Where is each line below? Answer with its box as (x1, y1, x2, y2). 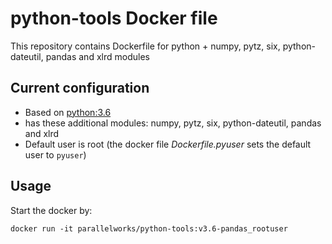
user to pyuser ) (24, 148, 87, 161)
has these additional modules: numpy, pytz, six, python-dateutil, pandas (24, 117, 322, 129)
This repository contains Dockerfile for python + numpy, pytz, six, (10, 40, 281, 52)
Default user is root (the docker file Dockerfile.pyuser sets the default (24, 138, 312, 150)
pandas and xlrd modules (45, 50, 150, 62)
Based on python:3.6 (24, 106, 112, 118)
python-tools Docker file (10, 7, 218, 30)
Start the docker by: (10, 204, 93, 216)
